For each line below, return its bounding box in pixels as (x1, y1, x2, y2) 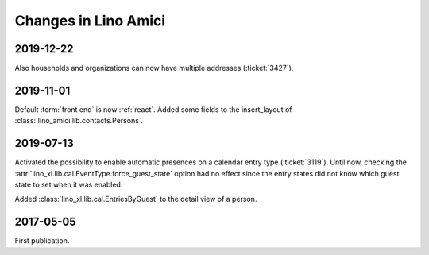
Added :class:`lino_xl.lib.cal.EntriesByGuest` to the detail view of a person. (14, 195, 257, 204)
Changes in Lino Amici (14, 12, 166, 29)
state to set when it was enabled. (14, 180, 123, 190)
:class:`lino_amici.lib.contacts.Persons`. (14, 116, 144, 126)
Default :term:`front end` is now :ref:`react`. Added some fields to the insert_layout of (14, 104, 292, 114)
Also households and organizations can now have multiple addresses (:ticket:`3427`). (14, 64, 294, 73)
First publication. (14, 236, 70, 245)
